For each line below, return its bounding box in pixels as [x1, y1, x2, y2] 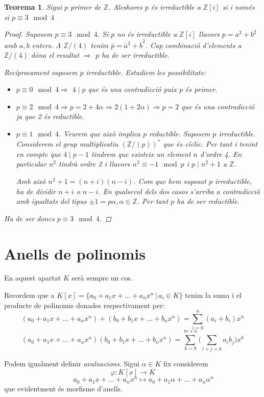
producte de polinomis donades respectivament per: [4, 299, 165, 310]
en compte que [16, 148, 61, 159]
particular [16, 158, 46, 169]
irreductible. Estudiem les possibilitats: [86, 66, 206, 77]
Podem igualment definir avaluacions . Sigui [4, 358, 139, 369]
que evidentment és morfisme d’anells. [4, 383, 123, 393]
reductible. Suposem [149, 128, 210, 139]
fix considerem [163, 358, 208, 369]
